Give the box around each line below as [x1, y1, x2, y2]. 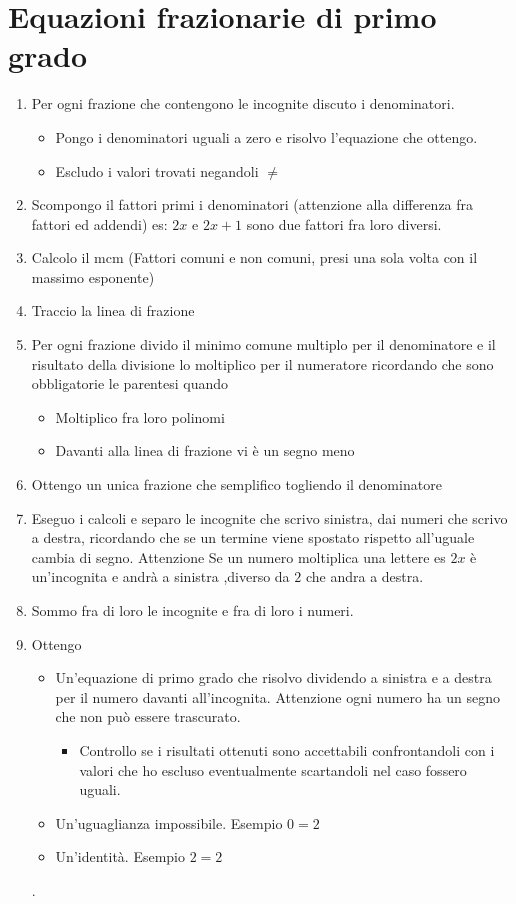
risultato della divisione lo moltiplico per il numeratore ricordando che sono [31, 353, 494, 374]
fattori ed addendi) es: [31, 213, 168, 234]
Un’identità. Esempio [55, 846, 185, 867]
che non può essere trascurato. [55, 706, 241, 727]
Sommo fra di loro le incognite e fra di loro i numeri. [31, 600, 354, 620]
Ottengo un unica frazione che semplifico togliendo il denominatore [31, 474, 442, 495]
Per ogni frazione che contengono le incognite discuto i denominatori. [31, 93, 455, 114]
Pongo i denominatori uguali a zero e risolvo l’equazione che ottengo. [55, 126, 478, 147]
